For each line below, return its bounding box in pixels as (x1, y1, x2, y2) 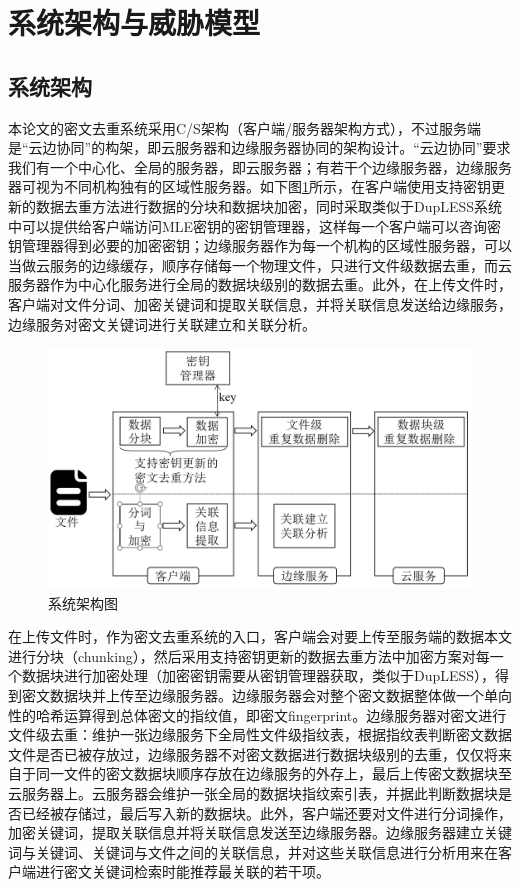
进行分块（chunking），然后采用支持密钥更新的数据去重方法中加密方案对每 (8, 645, 490, 666)
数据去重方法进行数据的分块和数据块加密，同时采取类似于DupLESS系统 (35, 195, 503, 216)
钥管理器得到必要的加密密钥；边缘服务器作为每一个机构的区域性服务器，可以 (8, 235, 512, 256)
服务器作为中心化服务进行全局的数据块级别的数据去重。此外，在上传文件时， (8, 274, 512, 295)
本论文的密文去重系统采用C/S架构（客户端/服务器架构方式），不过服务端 (8, 117, 481, 138)
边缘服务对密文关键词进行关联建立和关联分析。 (8, 313, 316, 334)
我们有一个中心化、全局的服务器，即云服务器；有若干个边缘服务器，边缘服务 (8, 156, 512, 177)
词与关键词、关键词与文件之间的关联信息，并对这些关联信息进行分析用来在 (8, 841, 498, 862)
